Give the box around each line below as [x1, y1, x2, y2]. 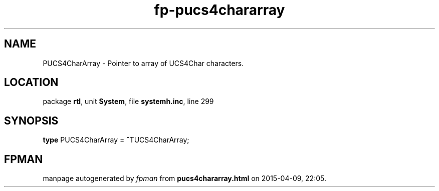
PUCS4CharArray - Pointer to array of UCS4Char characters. [43, 58, 244, 67]
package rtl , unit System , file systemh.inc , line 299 [43, 97, 214, 106]
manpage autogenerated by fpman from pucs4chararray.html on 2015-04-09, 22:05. [43, 174, 326, 183]
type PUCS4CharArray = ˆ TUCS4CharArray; [43, 135, 189, 144]
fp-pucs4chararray [154, 1, 285, 18]
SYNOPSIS [4, 114, 59, 127]
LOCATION [4, 76, 59, 89]
